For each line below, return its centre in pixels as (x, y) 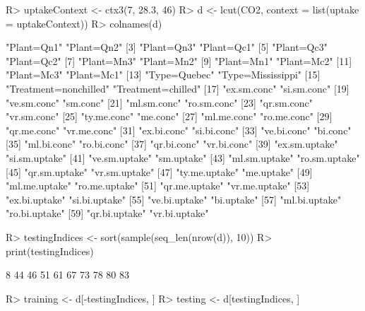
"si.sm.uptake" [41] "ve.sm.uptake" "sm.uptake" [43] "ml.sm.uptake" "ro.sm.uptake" (183, 157)
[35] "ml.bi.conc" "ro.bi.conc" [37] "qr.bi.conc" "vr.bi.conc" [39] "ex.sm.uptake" (172, 144)
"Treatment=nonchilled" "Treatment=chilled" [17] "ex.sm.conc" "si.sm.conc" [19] (178, 88)
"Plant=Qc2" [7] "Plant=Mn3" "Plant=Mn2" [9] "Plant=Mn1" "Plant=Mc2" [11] (179, 60)
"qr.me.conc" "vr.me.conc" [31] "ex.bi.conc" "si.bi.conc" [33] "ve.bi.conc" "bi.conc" (179, 130)
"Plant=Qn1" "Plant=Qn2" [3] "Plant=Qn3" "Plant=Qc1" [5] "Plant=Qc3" (167, 47)
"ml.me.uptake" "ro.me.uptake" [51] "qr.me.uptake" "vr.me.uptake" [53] (158, 186)
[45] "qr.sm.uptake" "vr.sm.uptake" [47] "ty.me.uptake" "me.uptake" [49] (159, 171)
